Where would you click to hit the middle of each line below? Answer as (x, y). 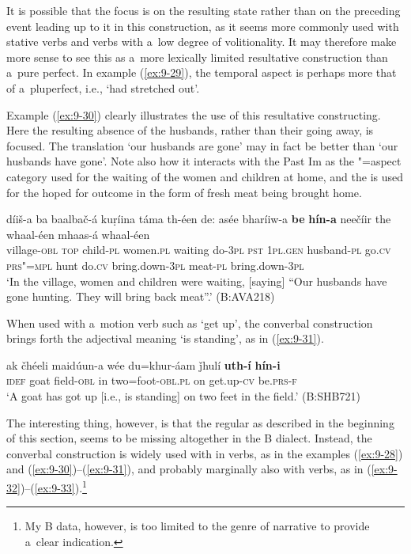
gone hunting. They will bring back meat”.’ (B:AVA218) (141, 296)
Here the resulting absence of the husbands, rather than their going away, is (190, 130)
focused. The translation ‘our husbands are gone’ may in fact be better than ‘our (202, 145)
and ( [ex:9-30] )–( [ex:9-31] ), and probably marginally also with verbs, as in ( (189, 469)
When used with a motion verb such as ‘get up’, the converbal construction (190, 323)
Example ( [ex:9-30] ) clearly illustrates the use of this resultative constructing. (194, 114)
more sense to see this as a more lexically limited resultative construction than (197, 57)
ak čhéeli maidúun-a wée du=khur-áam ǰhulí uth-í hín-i (143, 364)
